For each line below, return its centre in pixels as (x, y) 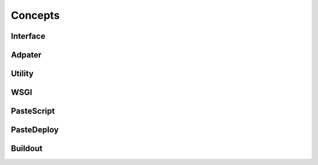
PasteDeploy (35, 130)
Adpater (26, 55)
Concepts (35, 15)
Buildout (27, 149)
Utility (22, 74)
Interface (28, 36)
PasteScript (33, 111)
